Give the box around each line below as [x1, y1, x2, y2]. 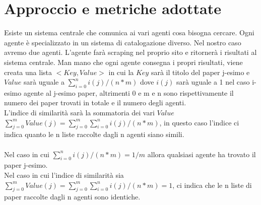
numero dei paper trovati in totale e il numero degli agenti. [4, 97, 186, 108]
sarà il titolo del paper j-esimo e [151, 66, 250, 77]
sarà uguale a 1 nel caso [176, 77, 250, 87]
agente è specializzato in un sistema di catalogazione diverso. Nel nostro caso [4, 37, 241, 47]
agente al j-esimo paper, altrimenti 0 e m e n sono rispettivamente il [23, 87, 234, 98]
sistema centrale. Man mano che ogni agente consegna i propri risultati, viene [4, 56, 243, 67]
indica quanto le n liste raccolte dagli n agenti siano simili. [4, 129, 184, 140]
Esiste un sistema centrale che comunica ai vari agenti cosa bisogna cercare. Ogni [4, 27, 254, 38]
